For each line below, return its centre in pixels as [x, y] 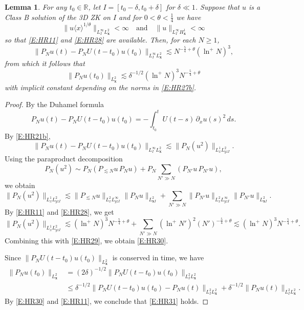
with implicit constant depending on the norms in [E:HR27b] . [101, 87]
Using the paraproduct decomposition [64, 159]
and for [130, 17]
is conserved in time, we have [158, 257]
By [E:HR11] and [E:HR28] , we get [59, 212]
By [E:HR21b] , [28, 136]
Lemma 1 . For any [36, 7]
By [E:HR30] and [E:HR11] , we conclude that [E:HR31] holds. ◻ [107, 301]
